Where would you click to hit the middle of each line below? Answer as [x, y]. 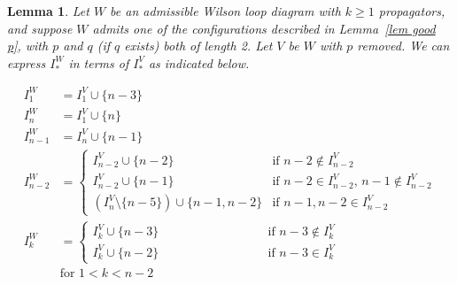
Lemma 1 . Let [48, 11]
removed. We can [403, 46]
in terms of [99, 62]
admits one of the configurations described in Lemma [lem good [264, 28]
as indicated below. [199, 62]
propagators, [412, 11]
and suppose [40, 28]
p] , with [28, 46]
